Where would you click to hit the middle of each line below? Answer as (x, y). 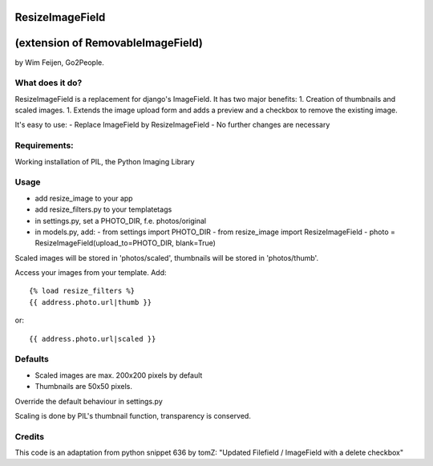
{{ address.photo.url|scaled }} (93, 338)
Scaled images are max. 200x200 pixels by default (119, 375)
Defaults (32, 359)
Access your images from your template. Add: (91, 273)
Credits (29, 436)
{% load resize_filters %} (82, 291)
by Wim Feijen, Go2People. (59, 62)
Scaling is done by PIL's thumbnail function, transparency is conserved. (133, 415)
